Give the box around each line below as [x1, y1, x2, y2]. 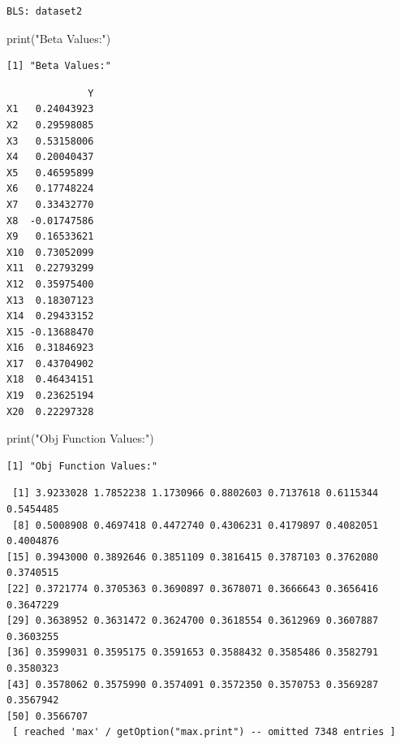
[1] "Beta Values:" [6, 60, 111, 72]
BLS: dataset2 [6, 6, 83, 17]
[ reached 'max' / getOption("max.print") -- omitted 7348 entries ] [12, 726, 396, 738]
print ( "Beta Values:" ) [6, 29, 111, 46]
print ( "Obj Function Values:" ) [6, 430, 154, 447]
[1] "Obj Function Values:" [6, 460, 158, 472]
